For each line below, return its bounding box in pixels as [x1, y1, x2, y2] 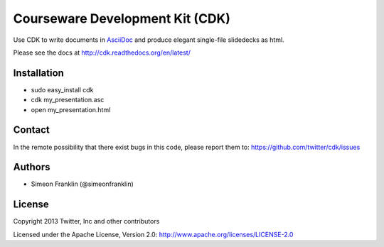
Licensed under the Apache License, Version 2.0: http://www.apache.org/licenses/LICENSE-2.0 [13, 230, 294, 238]
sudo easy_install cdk [31, 85, 94, 94]
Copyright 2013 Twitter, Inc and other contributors [13, 217, 160, 226]
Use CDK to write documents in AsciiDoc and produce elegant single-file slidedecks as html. [13, 35, 284, 44]
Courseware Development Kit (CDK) [13, 11, 231, 26]
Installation [13, 67, 64, 79]
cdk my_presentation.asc [31, 96, 105, 104]
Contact [13, 124, 50, 136]
